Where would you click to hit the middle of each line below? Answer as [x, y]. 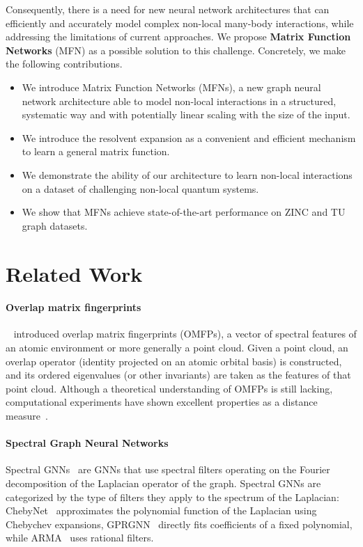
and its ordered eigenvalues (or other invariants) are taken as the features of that [178, 375]
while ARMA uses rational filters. [80, 538]
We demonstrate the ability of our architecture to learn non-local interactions [187, 174]
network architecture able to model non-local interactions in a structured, [179, 101]
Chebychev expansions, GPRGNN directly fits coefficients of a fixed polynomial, [179, 524]
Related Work [74, 273]
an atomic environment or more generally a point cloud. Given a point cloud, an [177, 348]
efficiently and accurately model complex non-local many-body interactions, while [180, 23]
